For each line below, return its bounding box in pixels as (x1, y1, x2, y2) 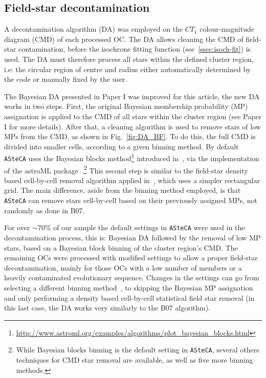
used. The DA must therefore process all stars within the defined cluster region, (4, 53, 254, 64)
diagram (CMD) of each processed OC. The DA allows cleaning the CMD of (4, 33, 243, 44)
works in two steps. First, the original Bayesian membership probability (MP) (4, 101, 248, 112)
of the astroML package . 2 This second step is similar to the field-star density (4, 163, 248, 175)
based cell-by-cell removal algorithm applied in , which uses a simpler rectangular (4, 174, 260, 185)
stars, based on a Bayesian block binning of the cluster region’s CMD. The (4, 242, 238, 253)
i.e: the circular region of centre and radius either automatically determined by (4, 63, 251, 74)
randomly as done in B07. (4, 205, 85, 215)
